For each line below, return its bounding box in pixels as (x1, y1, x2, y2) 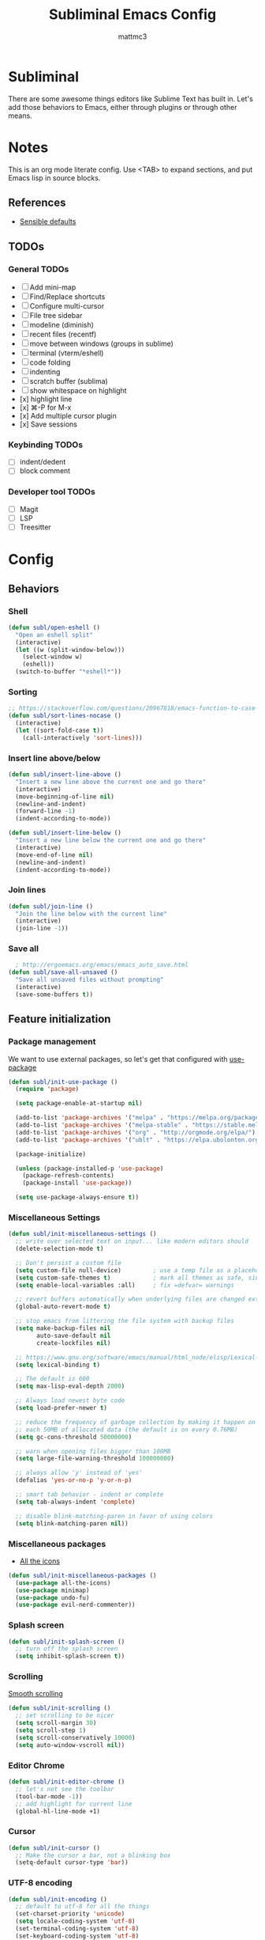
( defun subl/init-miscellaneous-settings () (8, 1230, 157, 1238)
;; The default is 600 (15, 1375, 90, 1383)
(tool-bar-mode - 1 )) (15, 1792, 83, 1801)
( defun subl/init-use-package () (8, 1078, 118, 1086)
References (8, 196, 66, 210)
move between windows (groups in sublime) (29, 339, 174, 349)
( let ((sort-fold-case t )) (15, 726, 104, 734)
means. (8, 111, 33, 120)
